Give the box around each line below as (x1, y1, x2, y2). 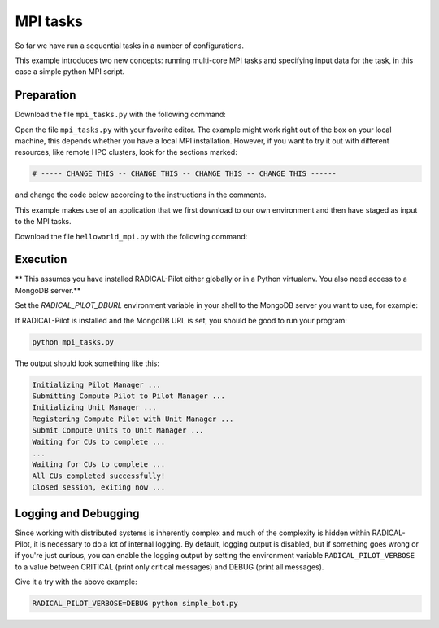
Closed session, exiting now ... (32, 483, 166, 492)
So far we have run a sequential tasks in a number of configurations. (15, 41, 244, 51)
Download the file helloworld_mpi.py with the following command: (15, 231, 248, 241)
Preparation (15, 88, 76, 102)
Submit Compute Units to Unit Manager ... (32, 426, 204, 435)
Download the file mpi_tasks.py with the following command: (15, 110, 227, 120)
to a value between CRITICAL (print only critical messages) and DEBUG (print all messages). (15, 562, 324, 572)
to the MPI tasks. (15, 217, 72, 226)
